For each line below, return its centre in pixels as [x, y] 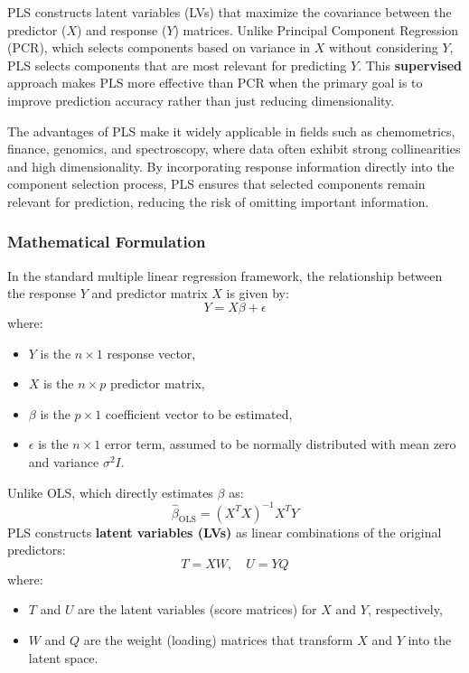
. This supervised [410, 65]
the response [42, 293]
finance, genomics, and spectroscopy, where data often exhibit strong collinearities [234, 149]
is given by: [258, 293]
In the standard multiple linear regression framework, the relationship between [225, 275]
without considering [384, 47]
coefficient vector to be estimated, [199, 413]
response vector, [151, 353]
